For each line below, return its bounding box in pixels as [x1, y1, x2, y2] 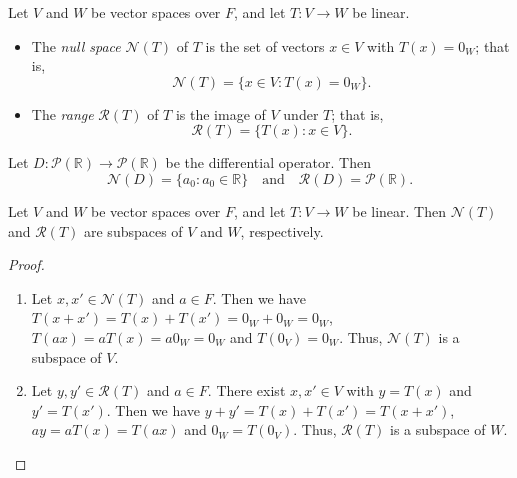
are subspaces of [84, 220, 183, 241]
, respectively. [240, 220, 324, 241]
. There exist [207, 380, 286, 401]
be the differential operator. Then [165, 152, 371, 173]
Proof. [8, 254, 45, 275]
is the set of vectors [205, 35, 325, 56]
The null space [31, 35, 121, 56]
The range [31, 103, 94, 124]
